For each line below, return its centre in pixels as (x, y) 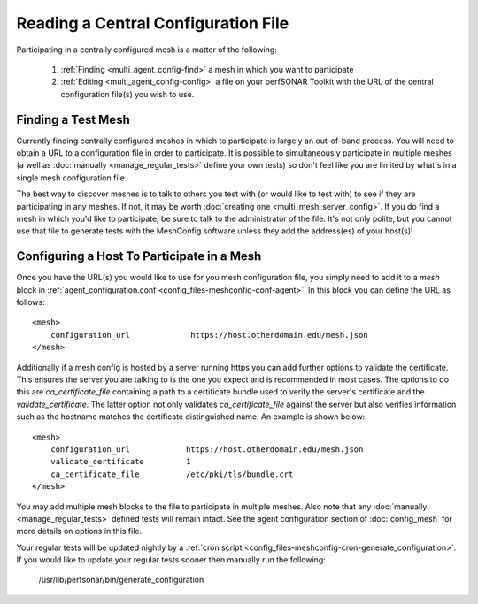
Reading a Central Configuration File (153, 23)
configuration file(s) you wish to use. (127, 94)
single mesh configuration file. (72, 178)
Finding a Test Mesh (73, 119)
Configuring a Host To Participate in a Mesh (139, 256)
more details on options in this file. (79, 531)
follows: (31, 302)
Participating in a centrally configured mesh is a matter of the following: (147, 50)
